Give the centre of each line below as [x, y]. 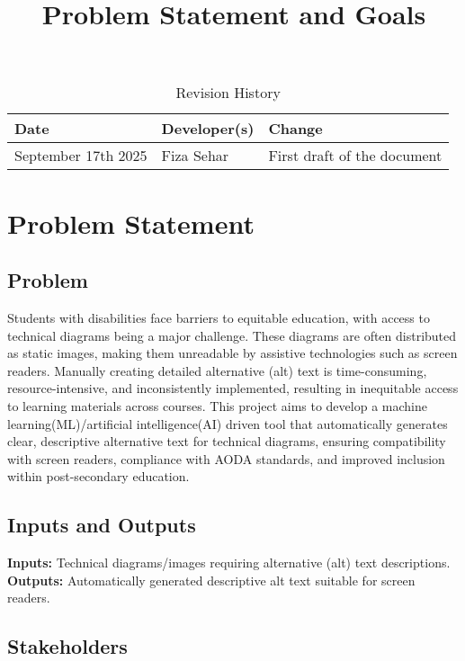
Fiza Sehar [195, 156]
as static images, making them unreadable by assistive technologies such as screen [232, 353]
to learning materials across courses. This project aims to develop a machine [217, 405]
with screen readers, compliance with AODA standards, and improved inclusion [226, 458]
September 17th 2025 [81, 156]
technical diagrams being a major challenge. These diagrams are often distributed [232, 335]
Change [295, 129]
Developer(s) [208, 129]
